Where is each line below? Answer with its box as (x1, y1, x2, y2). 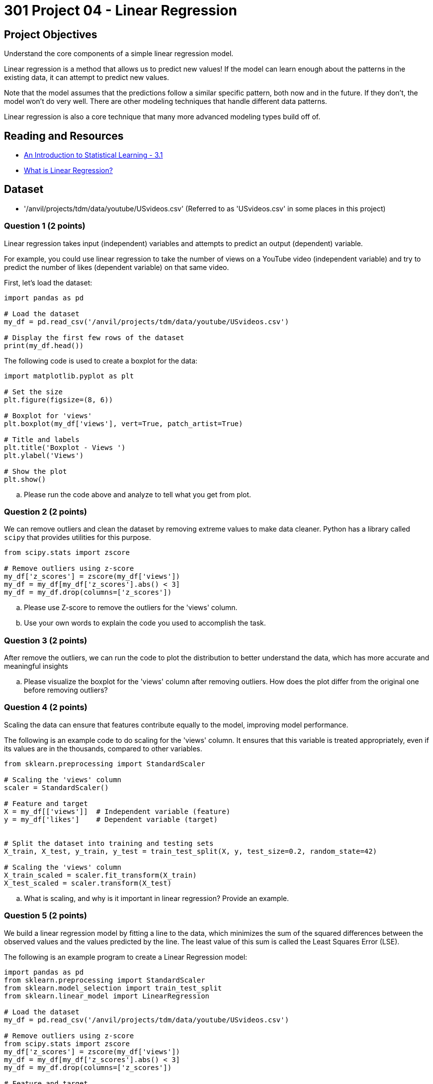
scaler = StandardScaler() (4, 783, 109, 792)
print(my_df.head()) (4, 341, 84, 350)
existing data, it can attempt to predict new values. (4, 73, 169, 82)
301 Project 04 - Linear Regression (4, 2, 237, 19)
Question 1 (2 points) (4, 221, 86, 231)
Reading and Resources (4, 129, 124, 142)
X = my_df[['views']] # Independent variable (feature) (4, 807, 231, 815)
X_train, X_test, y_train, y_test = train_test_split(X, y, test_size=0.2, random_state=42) (4, 847, 377, 855)
